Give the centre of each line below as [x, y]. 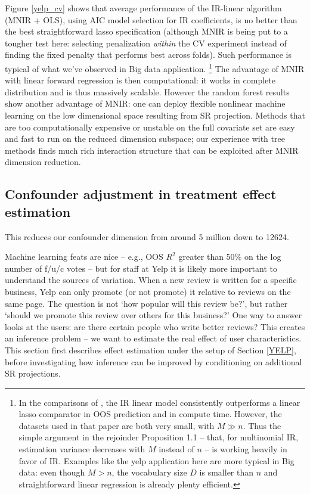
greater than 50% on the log [230, 257]
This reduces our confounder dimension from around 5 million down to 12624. [147, 236]
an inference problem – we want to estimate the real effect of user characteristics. [153, 338]
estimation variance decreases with [82, 449]
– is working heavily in [246, 449]
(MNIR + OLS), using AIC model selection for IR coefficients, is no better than [151, 19]
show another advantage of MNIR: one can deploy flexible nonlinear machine [145, 103]
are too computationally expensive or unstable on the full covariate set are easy [150, 127]
